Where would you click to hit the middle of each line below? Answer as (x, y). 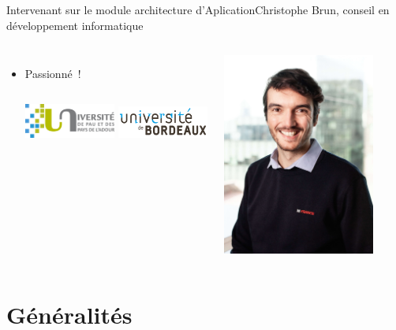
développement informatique (75, 25)
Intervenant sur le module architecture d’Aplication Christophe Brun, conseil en (198, 9)
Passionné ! (53, 74)
